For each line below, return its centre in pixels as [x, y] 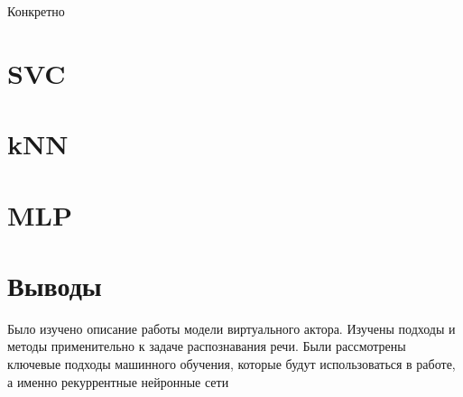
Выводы [55, 285]
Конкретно [36, 11]
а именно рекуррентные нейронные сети [118, 381]
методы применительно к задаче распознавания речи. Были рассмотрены [207, 346]
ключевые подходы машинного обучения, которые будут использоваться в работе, [231, 364]
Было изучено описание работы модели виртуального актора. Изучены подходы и [231, 328]
